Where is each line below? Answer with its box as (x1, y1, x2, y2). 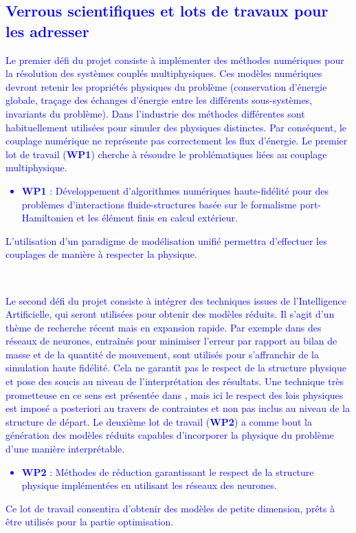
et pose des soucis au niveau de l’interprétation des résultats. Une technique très (5, 374, 344, 389)
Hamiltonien (21, 210, 74, 225)
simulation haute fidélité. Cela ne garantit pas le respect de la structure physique (5, 360, 346, 375)
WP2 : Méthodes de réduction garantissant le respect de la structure (21, 464, 314, 479)
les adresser (5, 20, 89, 41)
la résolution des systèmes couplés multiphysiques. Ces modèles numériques (5, 66, 322, 80)
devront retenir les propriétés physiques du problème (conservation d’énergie (5, 79, 327, 94)
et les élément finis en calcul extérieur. (76, 210, 238, 225)
